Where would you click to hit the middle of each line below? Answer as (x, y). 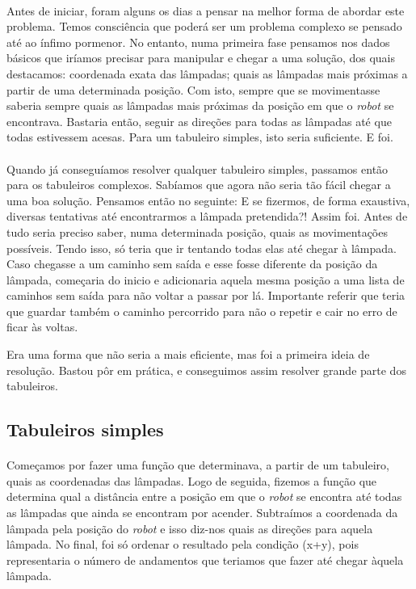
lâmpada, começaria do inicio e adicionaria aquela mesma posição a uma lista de (206, 279)
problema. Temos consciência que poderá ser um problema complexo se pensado (204, 26)
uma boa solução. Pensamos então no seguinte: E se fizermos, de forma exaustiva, (208, 200)
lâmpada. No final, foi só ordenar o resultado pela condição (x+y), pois (183, 544)
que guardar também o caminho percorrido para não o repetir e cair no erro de (202, 311)
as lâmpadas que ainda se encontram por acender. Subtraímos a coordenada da (202, 512)
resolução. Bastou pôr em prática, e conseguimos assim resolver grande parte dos (206, 370)
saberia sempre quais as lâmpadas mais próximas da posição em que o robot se (200, 105)
